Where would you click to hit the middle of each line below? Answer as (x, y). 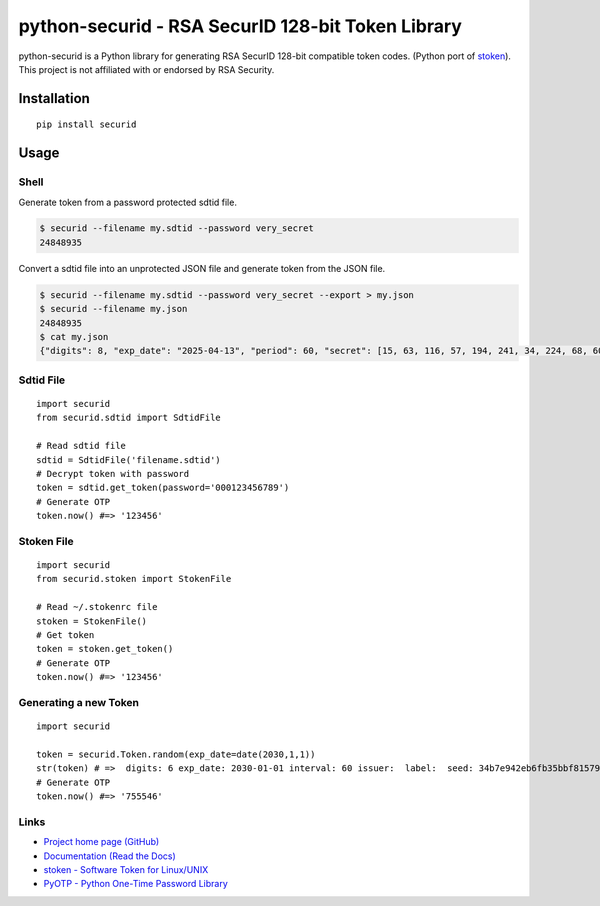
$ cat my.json (74, 337)
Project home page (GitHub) (101, 842)
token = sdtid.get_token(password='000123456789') (163, 488)
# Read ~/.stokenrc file (97, 607)
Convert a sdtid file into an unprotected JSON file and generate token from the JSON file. (202, 268)
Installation (54, 98)
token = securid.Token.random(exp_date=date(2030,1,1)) (176, 754)
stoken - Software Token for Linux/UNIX (126, 869)
